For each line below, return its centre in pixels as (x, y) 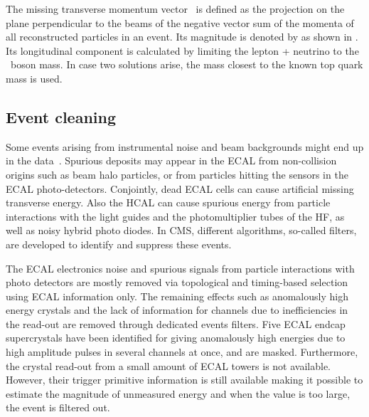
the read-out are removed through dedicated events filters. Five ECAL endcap (176, 323)
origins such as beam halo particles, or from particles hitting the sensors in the (177, 174)
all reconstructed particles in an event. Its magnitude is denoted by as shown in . (182, 37)
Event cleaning (61, 116)
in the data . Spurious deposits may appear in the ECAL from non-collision (171, 160)
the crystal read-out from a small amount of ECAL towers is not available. (168, 365)
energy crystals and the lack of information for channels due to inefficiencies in (177, 310)
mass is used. (34, 78)
